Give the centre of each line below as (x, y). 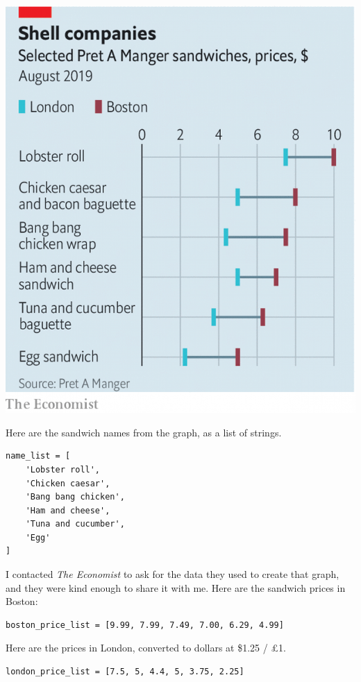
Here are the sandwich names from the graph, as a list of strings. (144, 432)
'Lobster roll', (63, 469)
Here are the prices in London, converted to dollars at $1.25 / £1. (146, 648)
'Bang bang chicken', (75, 497)
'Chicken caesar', (68, 483)
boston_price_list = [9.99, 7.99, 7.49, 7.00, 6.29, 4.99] (145, 625)
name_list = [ (38, 456)
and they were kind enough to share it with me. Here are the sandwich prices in (176, 587)
